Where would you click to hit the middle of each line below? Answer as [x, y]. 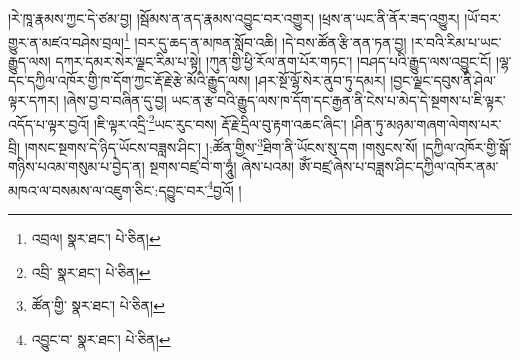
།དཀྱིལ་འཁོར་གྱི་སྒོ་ [467, 146]
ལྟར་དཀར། [33, 100]
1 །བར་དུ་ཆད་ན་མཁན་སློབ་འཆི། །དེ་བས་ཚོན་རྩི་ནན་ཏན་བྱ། [265, 40]
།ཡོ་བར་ [482, 18]
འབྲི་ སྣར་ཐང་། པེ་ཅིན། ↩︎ [91, 271]
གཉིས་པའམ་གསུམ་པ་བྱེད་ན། [76, 166]
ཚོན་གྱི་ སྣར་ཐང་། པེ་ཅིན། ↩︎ [98, 305]
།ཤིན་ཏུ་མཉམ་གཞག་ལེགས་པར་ [426, 123]
